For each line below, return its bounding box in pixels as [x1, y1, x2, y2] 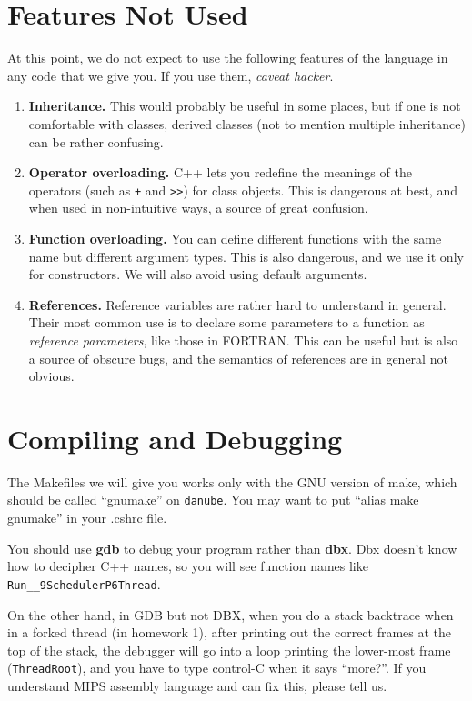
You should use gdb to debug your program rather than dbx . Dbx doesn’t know [7, 538, 457, 557]
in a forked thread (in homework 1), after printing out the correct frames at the [7, 623, 452, 642]
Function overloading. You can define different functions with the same [28, 228, 442, 247]
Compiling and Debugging [7, 419, 343, 456]
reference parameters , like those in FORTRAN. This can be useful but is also [28, 330, 458, 349]
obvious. [28, 366, 75, 386]
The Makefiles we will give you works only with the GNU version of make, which [7, 472, 457, 491]
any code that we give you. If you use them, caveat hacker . [7, 65, 334, 85]
